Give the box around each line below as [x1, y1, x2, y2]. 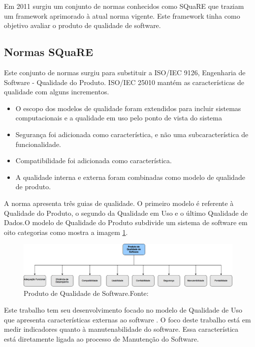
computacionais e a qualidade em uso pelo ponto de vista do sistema [15, 113, 222, 123]
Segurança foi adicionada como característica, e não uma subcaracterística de [15, 129, 249, 139]
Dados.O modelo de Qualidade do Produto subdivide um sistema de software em [4, 217, 248, 228]
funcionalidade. [15, 139, 62, 149]
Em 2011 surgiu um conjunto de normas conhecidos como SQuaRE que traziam [4, 1, 244, 11]
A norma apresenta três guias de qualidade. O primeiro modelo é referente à [4, 198, 234, 208]
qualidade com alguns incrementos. [4, 87, 109, 97]
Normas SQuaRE [4, 44, 94, 59]
